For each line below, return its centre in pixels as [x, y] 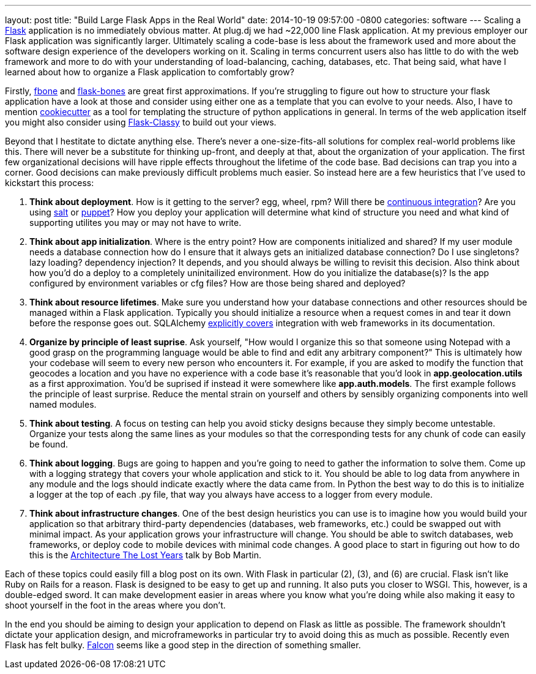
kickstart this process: [50, 183]
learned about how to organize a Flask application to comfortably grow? [150, 72]
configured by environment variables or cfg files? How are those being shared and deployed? [218, 283]
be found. [49, 444]
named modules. [63, 404]
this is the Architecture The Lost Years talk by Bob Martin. [146, 555]
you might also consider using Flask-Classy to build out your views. [141, 122]
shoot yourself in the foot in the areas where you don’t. [115, 605]
